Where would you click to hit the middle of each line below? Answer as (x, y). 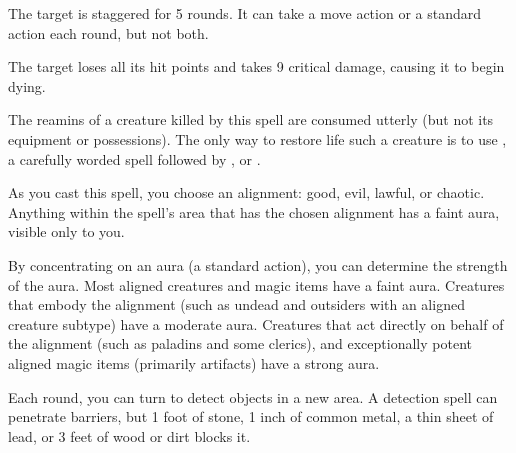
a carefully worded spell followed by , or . (134, 158)
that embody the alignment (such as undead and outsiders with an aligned (236, 304)
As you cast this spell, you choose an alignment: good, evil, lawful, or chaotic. (246, 192)
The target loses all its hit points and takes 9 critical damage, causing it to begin (256, 66)
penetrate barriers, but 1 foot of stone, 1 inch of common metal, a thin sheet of (251, 416)
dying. (27, 85)
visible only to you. (66, 231)
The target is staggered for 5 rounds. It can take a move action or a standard (245, 13)
